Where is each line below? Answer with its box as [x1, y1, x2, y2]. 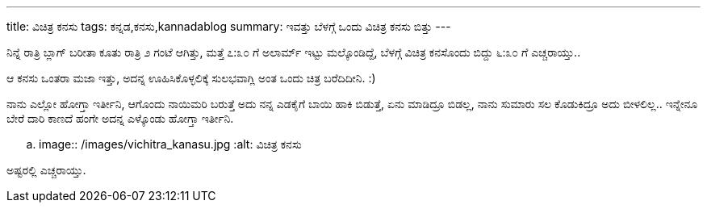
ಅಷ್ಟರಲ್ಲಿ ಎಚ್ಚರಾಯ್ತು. [6, 163, 86, 177]
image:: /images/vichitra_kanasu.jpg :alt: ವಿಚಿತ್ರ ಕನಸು [39, 137, 302, 151]
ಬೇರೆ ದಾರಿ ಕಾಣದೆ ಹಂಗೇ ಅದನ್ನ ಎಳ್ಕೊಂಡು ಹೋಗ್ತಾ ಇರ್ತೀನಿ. [6, 111, 234, 125]
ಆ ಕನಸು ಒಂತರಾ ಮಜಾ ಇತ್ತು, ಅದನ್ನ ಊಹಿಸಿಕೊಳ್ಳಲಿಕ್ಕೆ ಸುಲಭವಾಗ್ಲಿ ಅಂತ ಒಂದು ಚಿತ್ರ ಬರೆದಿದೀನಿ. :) [6, 71, 376, 85]
